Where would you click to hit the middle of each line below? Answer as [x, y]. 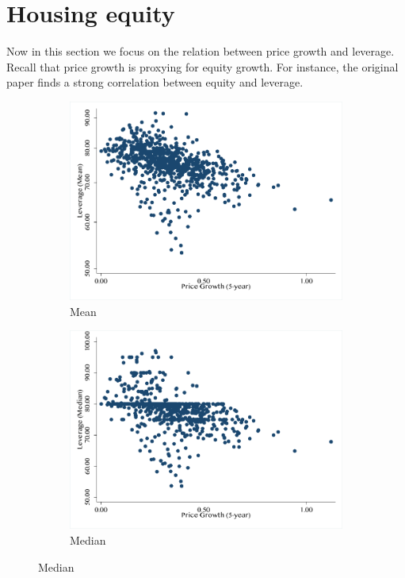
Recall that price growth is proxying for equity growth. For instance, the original [202, 66]
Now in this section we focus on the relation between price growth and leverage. [201, 51]
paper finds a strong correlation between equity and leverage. [155, 82]
